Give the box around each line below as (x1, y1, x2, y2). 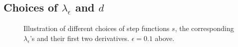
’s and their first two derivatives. (29, 32, 130, 43)
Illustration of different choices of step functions (23, 23, 170, 33)
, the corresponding (175, 23, 234, 33)
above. (155, 32, 175, 43)
